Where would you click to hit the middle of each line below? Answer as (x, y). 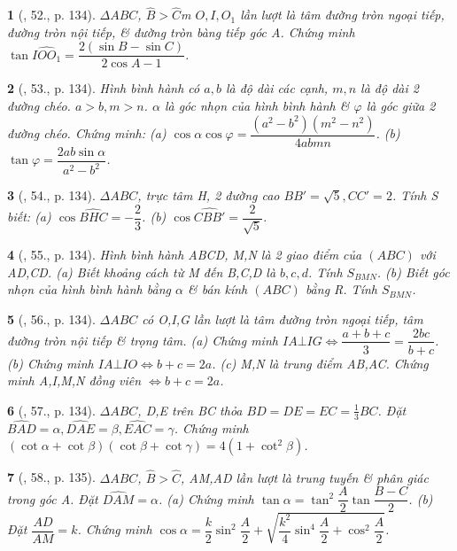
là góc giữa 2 (401, 106)
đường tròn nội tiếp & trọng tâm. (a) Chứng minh (143, 340)
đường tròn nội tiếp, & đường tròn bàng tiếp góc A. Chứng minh (181, 31)
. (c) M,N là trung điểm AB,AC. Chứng (320, 363)
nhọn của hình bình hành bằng (89, 289)
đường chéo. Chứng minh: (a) (87, 133)
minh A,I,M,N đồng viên (74, 380)
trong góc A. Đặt (53, 498)
